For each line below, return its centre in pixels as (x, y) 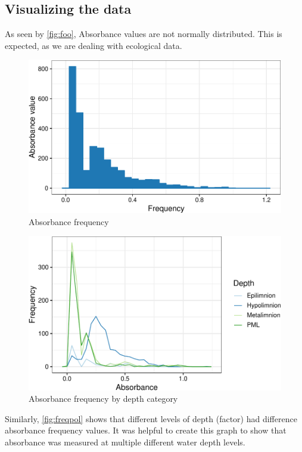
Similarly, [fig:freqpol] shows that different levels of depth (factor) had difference (151, 418)
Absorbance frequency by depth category (103, 399)
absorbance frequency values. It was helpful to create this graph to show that (146, 430)
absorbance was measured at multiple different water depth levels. (125, 442)
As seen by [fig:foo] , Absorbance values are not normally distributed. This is (144, 34)
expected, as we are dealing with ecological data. (94, 45)
